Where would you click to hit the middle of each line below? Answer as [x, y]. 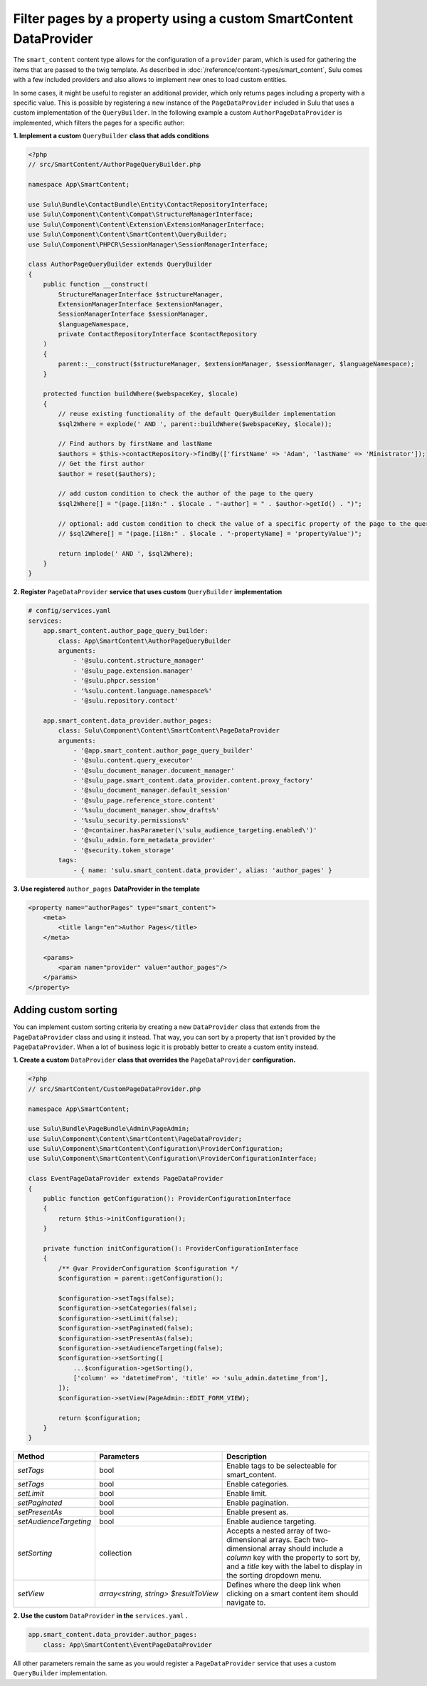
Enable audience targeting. [272, 1521]
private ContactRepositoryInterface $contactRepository [158, 334]
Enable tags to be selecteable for [282, 1466]
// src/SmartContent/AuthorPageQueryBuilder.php [115, 165]
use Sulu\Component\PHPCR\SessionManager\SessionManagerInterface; [148, 244]
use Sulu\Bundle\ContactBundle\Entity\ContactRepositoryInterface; [148, 205]
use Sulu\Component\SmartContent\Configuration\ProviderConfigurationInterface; [173, 1159]
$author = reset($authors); [107, 474]
